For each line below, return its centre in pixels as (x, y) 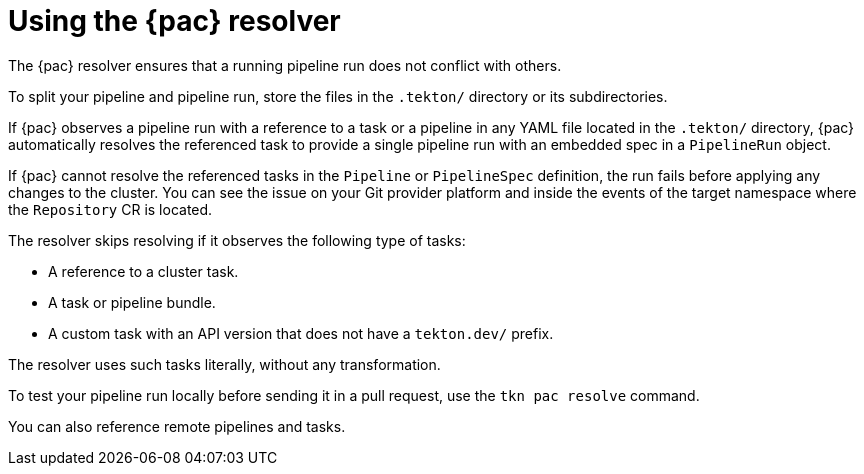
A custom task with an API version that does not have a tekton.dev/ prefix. (301, 333)
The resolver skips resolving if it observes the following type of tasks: (237, 240)
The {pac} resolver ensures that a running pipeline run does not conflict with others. (285, 65)
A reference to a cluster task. (143, 271)
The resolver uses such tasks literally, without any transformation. (224, 364)
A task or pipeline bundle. (132, 302)
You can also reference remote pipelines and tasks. (177, 426)
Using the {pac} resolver (174, 21)
